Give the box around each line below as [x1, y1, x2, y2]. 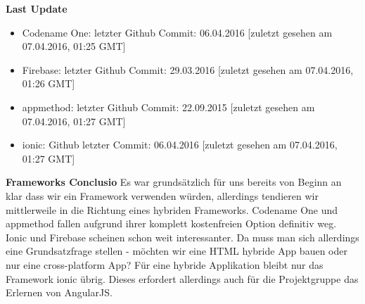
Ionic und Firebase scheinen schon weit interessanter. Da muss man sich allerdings [6, 229, 359, 244]
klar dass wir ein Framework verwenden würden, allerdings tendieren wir [6, 188, 319, 203]
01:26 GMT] [22, 76, 75, 91]
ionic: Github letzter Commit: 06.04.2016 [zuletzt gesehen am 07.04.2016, [22, 137, 338, 152]
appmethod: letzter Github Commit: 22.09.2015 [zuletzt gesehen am [22, 99, 315, 114]
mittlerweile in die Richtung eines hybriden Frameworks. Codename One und [6, 202, 338, 217]
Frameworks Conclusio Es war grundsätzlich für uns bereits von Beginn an [6, 175, 342, 189]
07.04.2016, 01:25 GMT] [22, 39, 126, 53]
